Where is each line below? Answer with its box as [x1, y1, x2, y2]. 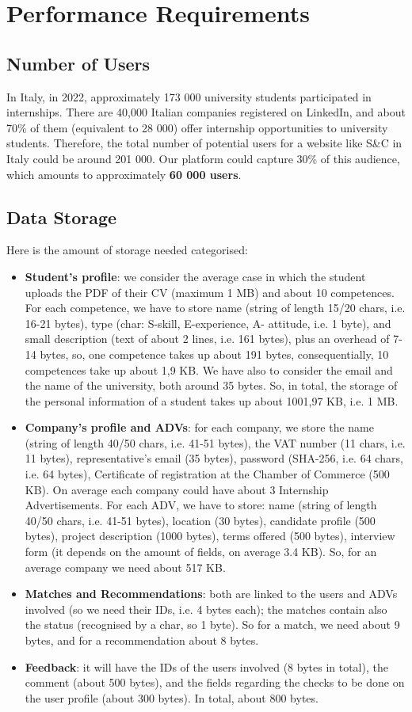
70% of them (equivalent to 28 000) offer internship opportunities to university [6, 119, 388, 135]
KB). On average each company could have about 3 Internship [25, 481, 329, 497]
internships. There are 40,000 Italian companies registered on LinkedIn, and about [6, 104, 406, 120]
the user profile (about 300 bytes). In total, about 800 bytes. [25, 689, 319, 706]
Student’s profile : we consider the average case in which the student [25, 268, 366, 284]
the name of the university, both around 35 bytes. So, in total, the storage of [25, 377, 398, 394]
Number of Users [6, 51, 151, 75]
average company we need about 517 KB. [25, 558, 226, 575]
